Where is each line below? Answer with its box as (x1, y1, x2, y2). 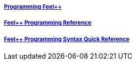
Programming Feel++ (4, 3, 62, 10)
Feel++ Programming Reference (4, 19, 92, 27)
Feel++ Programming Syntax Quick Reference (4, 35, 130, 43)
